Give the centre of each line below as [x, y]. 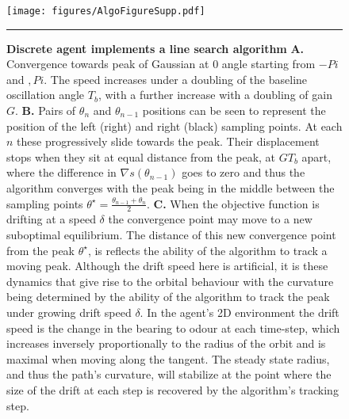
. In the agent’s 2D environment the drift [240, 312]
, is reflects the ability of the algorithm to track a [207, 250]
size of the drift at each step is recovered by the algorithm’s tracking [173, 389]
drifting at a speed [51, 219]
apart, [316, 156]
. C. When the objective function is [233, 203]
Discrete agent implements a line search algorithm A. [155, 48]
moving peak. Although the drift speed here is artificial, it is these [167, 266]
